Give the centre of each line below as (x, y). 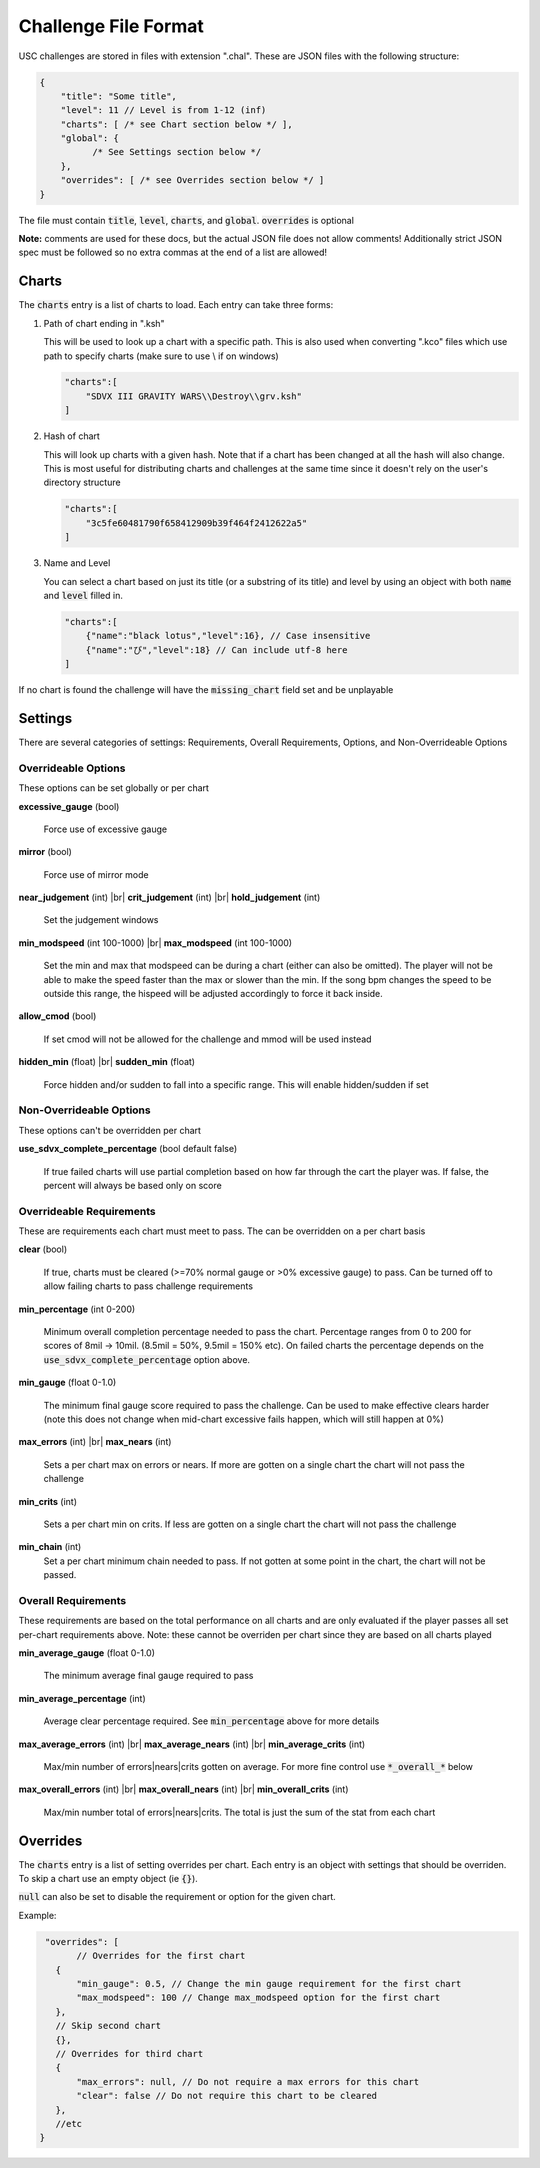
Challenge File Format (111, 26)
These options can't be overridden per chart (110, 1130)
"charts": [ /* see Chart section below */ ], (177, 124)
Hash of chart (71, 436)
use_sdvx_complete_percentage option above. (146, 1359)
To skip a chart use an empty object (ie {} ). (108, 1879)
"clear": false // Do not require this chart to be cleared (227, 2096)
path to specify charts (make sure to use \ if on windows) (161, 356)
